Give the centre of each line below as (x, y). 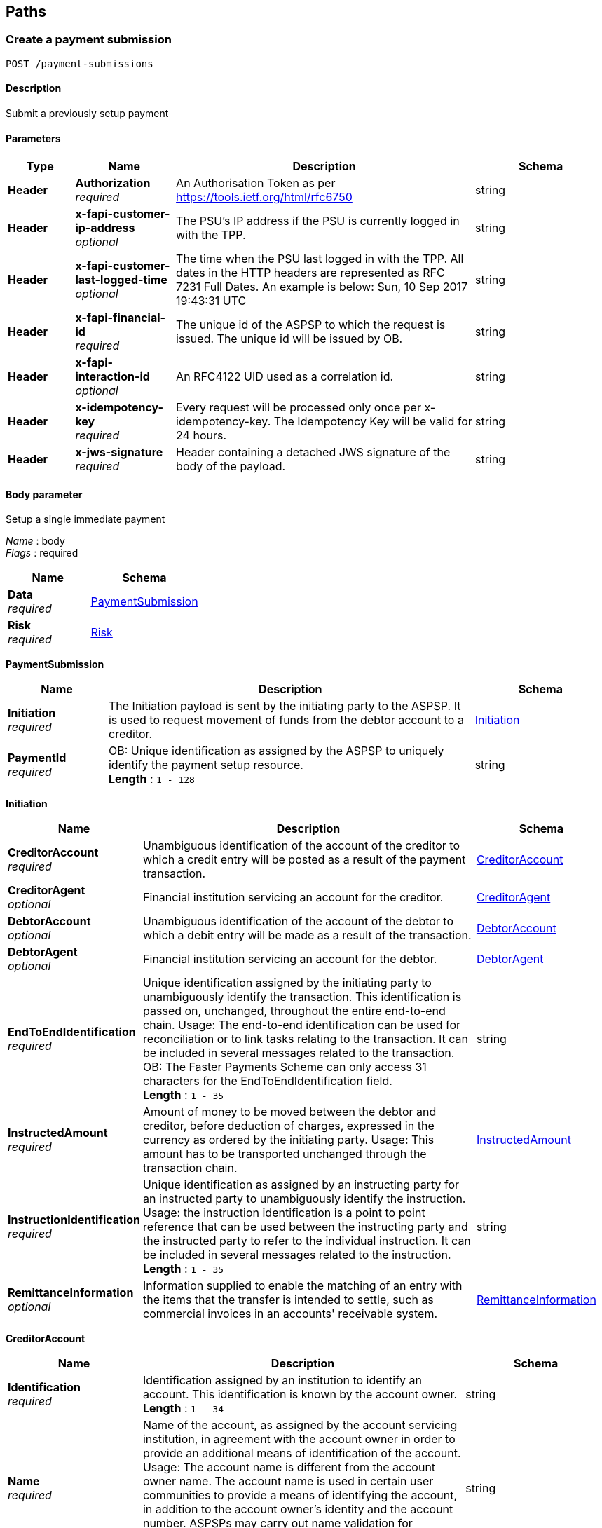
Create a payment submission (89, 40)
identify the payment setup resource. (206, 765)
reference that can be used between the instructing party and (306, 1227)
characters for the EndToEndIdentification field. (268, 1081)
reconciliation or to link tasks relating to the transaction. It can (306, 1039)
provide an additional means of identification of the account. (302, 1453)
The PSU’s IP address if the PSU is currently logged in (318, 221)
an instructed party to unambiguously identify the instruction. (305, 1199)
